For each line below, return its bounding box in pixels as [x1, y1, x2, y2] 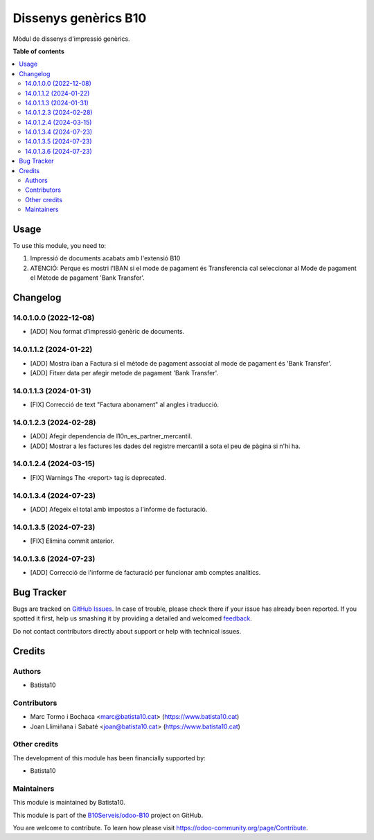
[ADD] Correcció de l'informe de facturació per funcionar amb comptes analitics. [30, 569, 261, 577]
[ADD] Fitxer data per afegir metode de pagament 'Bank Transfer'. [30, 368, 219, 377]
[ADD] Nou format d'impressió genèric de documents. [30, 328, 185, 336]
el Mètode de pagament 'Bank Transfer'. [30, 274, 145, 282]
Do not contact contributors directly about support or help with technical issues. [12, 627, 242, 635]
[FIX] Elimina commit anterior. [30, 537, 114, 545]
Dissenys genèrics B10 [12, 10, 147, 26]
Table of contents [12, 47, 65, 55]
